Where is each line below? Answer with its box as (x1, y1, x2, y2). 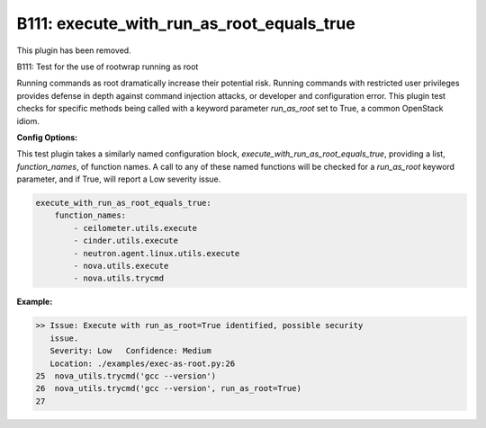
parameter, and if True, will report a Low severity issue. (16, 174, 221, 184)
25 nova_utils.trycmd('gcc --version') (35, 370, 216, 381)
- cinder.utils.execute (73, 236, 179, 246)
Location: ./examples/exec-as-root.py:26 (49, 358, 236, 369)
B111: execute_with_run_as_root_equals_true (16, 13, 355, 33)
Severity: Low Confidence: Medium (49, 346, 211, 356)
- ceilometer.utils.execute (73, 223, 198, 233)
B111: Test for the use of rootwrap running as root (16, 61, 199, 72)
